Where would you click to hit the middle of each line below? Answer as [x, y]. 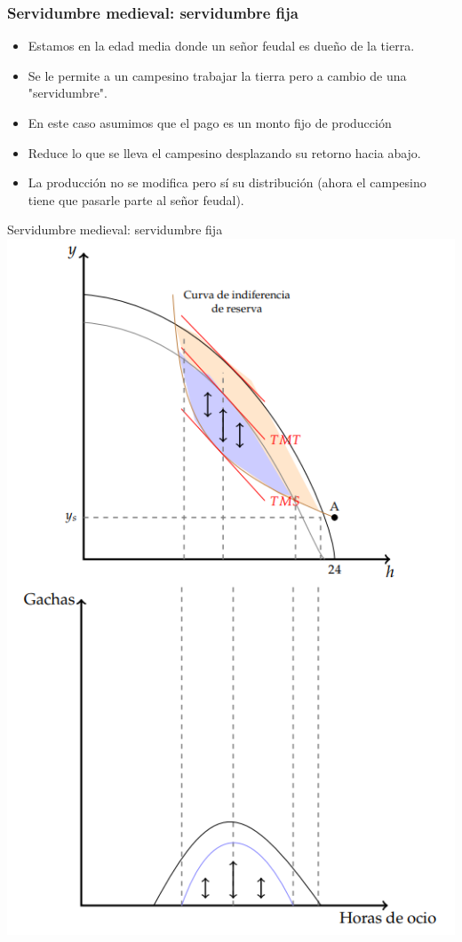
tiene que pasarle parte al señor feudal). [136, 199]
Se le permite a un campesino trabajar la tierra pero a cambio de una [217, 75]
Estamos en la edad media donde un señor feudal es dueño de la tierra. [221, 46]
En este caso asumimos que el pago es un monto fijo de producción [210, 123]
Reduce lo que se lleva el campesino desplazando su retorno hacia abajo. [224, 152]
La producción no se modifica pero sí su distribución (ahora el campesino [227, 182]
